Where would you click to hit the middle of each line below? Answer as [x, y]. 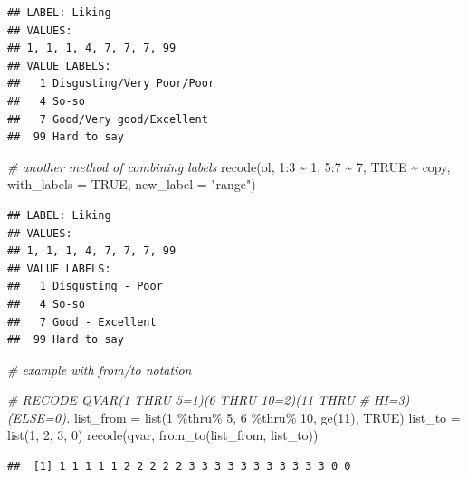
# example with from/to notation [100, 369]
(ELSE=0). [39, 417]
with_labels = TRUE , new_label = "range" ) [132, 184]
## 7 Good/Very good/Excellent [108, 119]
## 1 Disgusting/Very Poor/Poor [111, 84]
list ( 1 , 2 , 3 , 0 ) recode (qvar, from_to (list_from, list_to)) [163, 435]
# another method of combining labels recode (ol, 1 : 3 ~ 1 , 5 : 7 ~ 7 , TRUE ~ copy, [229, 166]
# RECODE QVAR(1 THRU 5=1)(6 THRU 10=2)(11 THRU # [189, 400]
